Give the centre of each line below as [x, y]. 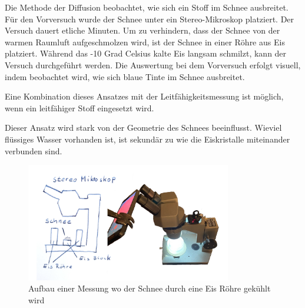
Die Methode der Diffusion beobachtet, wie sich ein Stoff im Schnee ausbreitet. [147, 7]
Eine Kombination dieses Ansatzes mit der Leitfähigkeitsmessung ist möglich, [144, 96]
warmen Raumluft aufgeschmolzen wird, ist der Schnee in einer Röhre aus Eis [145, 42]
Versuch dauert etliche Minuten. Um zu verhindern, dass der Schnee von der [142, 30]
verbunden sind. [34, 150]
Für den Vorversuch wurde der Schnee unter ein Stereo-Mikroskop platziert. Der [150, 19]
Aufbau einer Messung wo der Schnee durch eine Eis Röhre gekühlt [150, 288]
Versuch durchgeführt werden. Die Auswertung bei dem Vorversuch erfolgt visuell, [153, 64]
